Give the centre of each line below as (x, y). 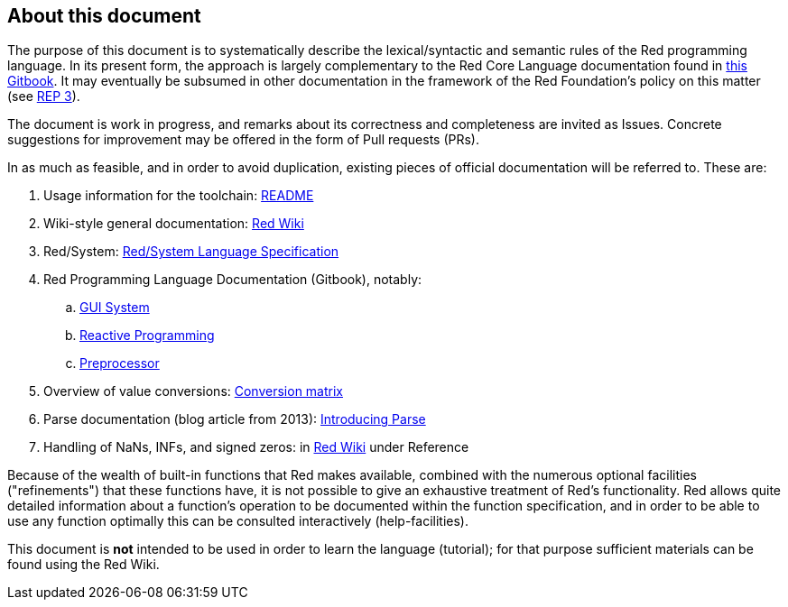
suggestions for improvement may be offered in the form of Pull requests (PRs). (243, 140)
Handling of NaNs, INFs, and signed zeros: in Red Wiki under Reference (256, 447)
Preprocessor (120, 363)
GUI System (115, 308)
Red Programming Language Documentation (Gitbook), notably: (233, 280)
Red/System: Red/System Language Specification (191, 252)
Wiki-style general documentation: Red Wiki (174, 224)
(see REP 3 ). (44, 97)
